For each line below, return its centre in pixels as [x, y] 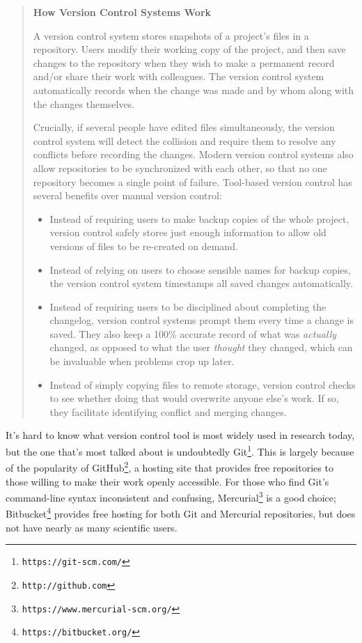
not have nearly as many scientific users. [92, 527]
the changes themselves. [84, 103]
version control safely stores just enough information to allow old [188, 232]
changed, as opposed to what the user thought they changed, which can [201, 347]
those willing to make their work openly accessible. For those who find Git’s [167, 481]
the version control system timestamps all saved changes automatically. [201, 283]
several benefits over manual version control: [127, 195]
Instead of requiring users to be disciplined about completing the [188, 306]
